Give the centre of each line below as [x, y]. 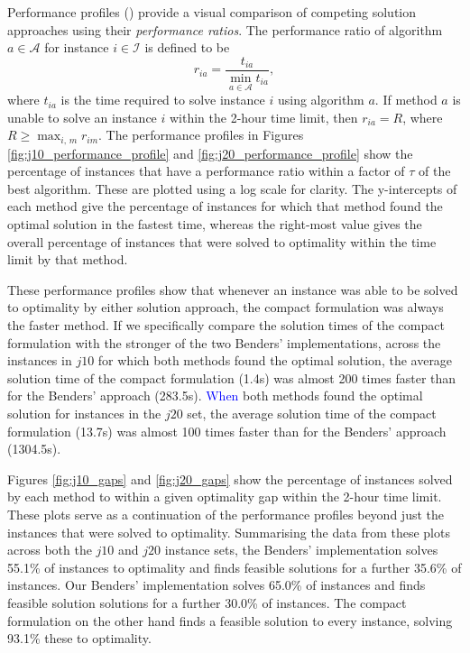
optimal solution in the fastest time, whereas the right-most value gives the [215, 224]
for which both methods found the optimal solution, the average [275, 360]
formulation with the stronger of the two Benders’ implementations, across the [224, 342]
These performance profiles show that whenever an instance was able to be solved [233, 289]
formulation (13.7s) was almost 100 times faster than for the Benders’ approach [227, 431]
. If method [406, 100]
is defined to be [187, 47]
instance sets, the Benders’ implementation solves [301, 550]
